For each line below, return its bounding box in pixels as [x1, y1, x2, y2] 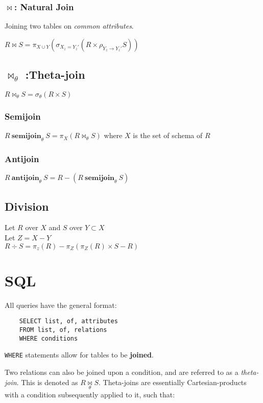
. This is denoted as [16, 376, 78, 387]
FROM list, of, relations [19, 326, 107, 334]
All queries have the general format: [5, 299, 117, 310]
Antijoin [5, 152, 39, 165]
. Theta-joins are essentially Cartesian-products [99, 376, 247, 387]
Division [5, 198, 49, 214]
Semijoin [5, 109, 41, 122]
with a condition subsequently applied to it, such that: [5, 389, 175, 399]
